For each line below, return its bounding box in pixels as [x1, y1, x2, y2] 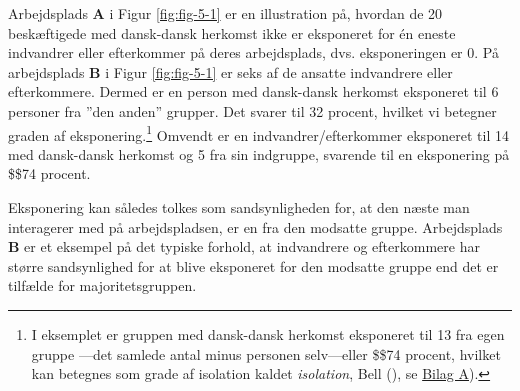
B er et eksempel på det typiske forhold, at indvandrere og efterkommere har [8, 236, 480, 257]
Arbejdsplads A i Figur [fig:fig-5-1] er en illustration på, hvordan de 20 [8, 3, 443, 23]
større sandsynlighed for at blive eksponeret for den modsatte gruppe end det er [8, 255, 499, 276]
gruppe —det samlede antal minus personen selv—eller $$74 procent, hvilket [31, 343, 501, 364]
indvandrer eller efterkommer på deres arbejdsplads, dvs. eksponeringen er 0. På [8, 42, 499, 63]
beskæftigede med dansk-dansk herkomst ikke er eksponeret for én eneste [8, 22, 456, 43]
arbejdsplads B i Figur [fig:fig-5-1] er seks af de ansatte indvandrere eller [8, 61, 453, 82]
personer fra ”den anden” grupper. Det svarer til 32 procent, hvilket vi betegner [8, 100, 497, 121]
